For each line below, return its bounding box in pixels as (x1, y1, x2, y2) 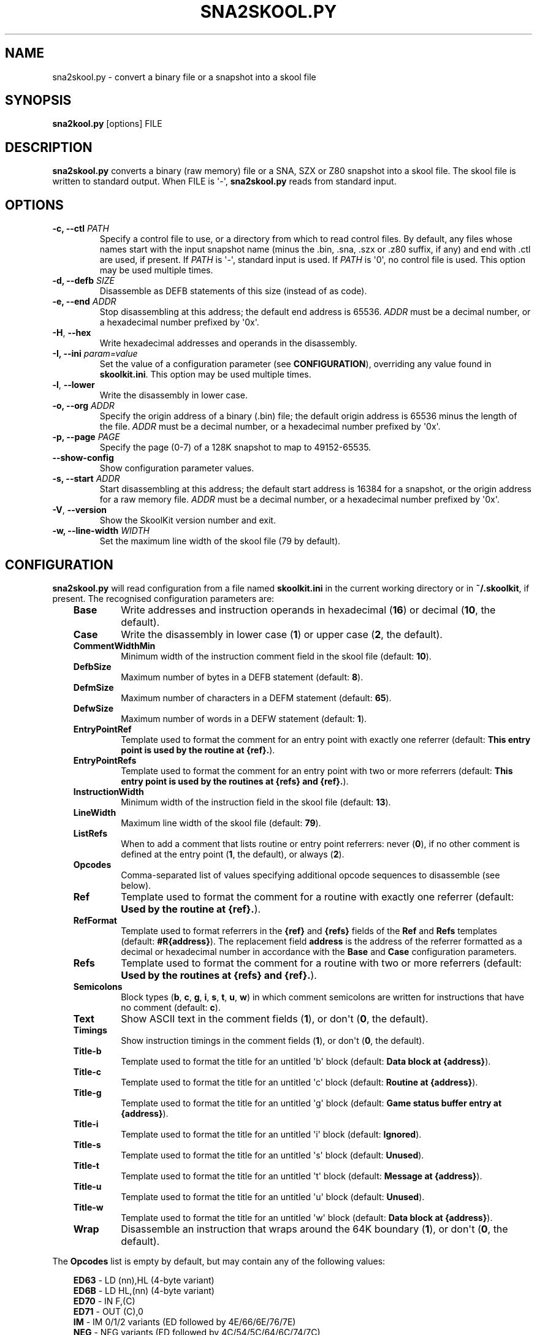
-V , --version (52, 504, 107, 515)
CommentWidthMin (73, 640, 156, 651)
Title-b (73, 1045, 102, 1056)
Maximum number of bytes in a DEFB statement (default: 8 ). (121, 671, 364, 682)
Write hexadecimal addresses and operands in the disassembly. (99, 338, 357, 349)
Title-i (73, 1118, 99, 1129)
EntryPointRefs (73, 755, 137, 766)
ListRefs (73, 827, 108, 839)
